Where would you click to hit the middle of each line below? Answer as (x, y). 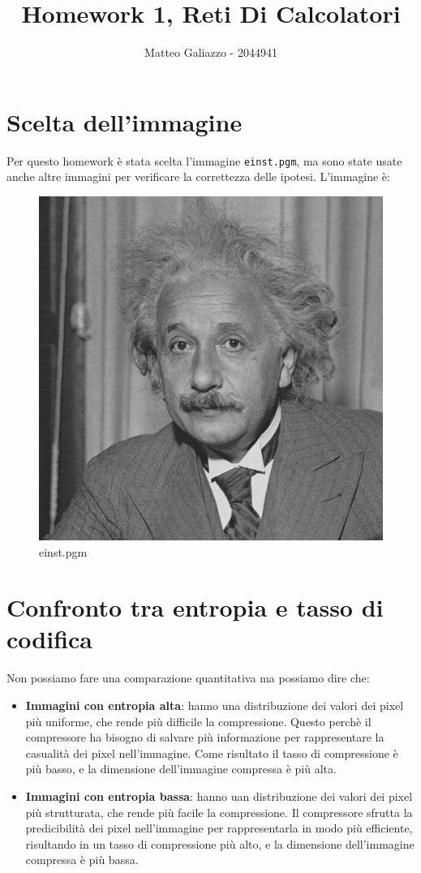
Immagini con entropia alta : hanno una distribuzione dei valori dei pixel (215, 705)
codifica (49, 639)
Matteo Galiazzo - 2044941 (211, 52)
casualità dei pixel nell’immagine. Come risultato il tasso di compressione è (212, 753)
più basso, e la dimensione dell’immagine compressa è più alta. (181, 769)
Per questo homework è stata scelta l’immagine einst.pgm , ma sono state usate (204, 160)
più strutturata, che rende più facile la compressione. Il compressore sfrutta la (219, 812)
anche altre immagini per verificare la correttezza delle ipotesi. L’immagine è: (198, 176)
